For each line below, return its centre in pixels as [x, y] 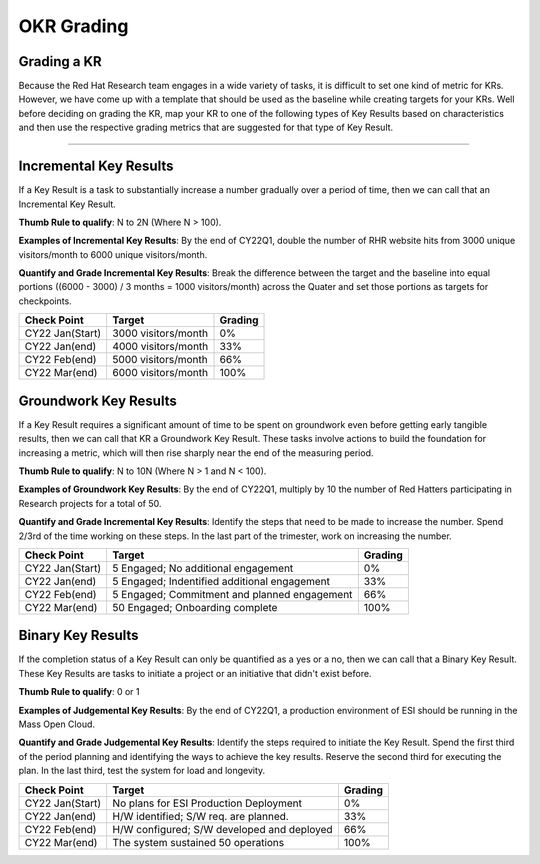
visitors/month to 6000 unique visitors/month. [113, 254]
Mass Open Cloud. [56, 724]
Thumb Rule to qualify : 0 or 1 [79, 692]
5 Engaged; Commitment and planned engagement [232, 594]
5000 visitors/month [160, 360]
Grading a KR [60, 61]
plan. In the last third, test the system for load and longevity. [142, 771]
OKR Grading [73, 26]
